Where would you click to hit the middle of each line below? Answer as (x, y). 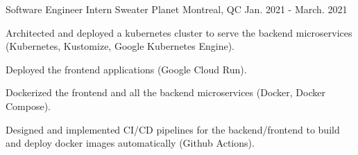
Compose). (28, 106)
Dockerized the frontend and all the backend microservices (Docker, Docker (165, 92)
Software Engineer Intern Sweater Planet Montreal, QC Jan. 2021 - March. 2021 (177, 9)
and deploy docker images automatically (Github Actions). (130, 143)
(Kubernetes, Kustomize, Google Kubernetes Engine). (120, 46)
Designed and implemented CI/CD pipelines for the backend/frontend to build (173, 129)
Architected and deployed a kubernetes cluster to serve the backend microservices (179, 32)
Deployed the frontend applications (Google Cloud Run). (126, 69)
